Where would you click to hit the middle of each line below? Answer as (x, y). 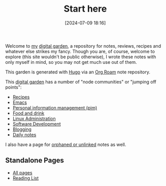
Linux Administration (34, 118)
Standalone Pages (35, 160)
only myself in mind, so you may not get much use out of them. (71, 62)
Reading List (26, 178)
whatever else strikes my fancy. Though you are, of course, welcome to (80, 51)
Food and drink (28, 113)
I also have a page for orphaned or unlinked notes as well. (66, 144)
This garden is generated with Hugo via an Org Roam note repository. (78, 72)
